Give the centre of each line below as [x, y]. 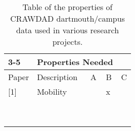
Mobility [52, 91]
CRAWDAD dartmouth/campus [67, 18]
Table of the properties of [67, 7]
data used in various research [68, 30]
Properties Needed [75, 62]
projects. [67, 42]
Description [57, 77]
